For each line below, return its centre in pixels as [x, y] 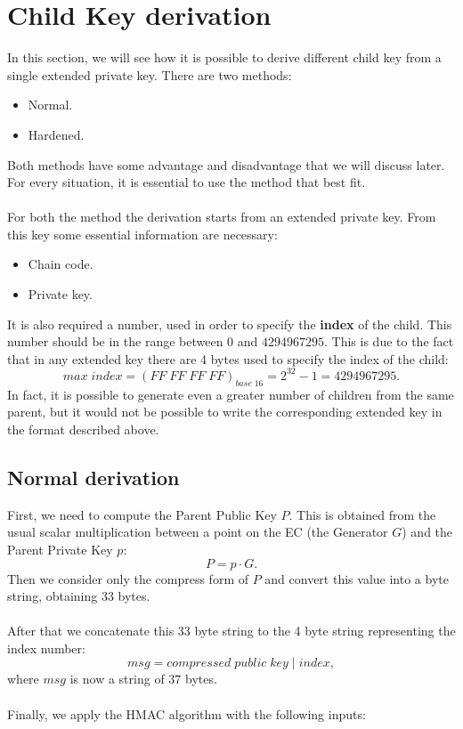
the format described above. [83, 429]
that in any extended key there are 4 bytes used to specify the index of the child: [228, 358]
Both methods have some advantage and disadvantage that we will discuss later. [226, 164]
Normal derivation [93, 477]
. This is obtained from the [362, 514]
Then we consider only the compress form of [128, 578]
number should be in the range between [115, 341]
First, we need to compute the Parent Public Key [142, 514]
